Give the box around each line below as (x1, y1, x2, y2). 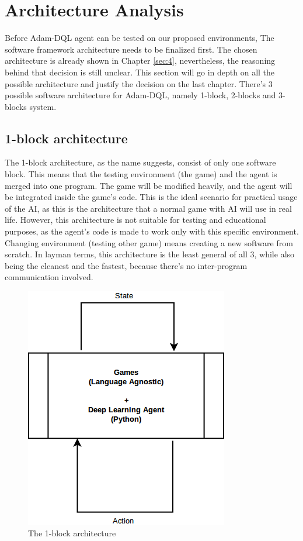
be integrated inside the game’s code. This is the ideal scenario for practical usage (5, 191, 298, 203)
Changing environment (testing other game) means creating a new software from (5, 236, 293, 249)
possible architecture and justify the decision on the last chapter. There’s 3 (5, 77, 273, 89)
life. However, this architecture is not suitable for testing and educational (5, 213, 266, 226)
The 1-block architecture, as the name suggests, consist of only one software (5, 156, 276, 168)
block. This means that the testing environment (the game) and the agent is (5, 168, 277, 180)
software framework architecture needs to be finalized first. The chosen (5, 43, 257, 55)
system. (29, 100, 57, 112)
